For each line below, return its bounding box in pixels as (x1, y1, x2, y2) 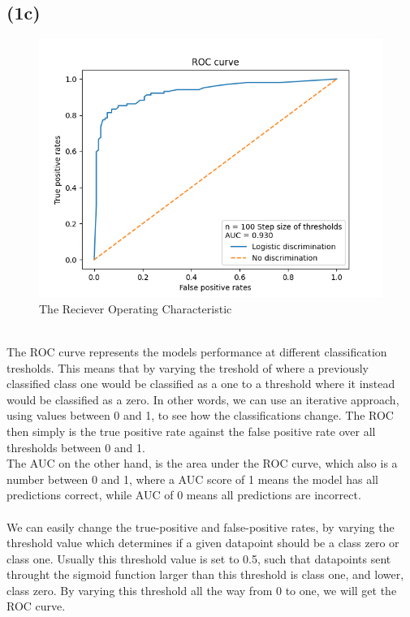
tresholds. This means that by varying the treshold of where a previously (6, 359, 369, 376)
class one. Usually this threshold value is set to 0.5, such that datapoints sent (6, 550, 391, 567)
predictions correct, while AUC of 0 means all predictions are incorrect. (6, 486, 361, 503)
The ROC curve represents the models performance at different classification (6, 343, 387, 360)
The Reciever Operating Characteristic (39, 300, 232, 317)
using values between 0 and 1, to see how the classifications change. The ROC (6, 407, 394, 424)
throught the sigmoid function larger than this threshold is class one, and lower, (6, 566, 404, 583)
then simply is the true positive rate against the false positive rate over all (6, 422, 376, 439)
